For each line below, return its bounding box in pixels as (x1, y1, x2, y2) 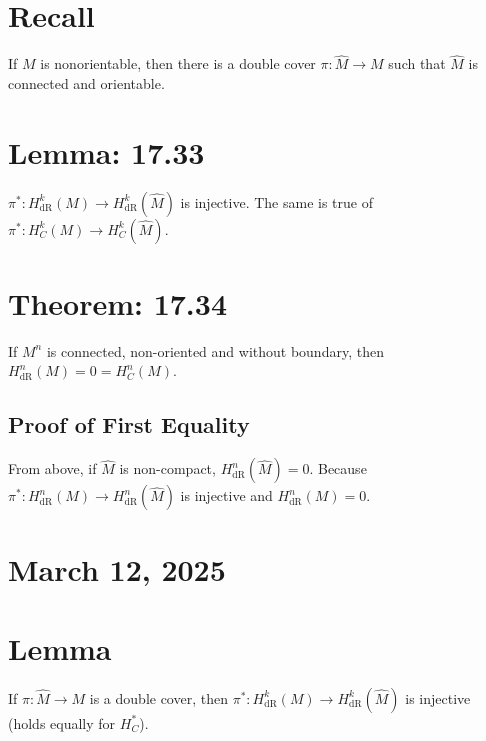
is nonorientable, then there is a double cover (40, 53, 316, 74)
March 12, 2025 (8, 549, 226, 590)
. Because (309, 458, 367, 479)
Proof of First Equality (8, 409, 250, 440)
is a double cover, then (89, 687, 228, 708)
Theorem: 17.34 (8, 282, 227, 323)
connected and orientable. (8, 72, 165, 93)
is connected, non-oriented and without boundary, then (46, 340, 384, 361)
